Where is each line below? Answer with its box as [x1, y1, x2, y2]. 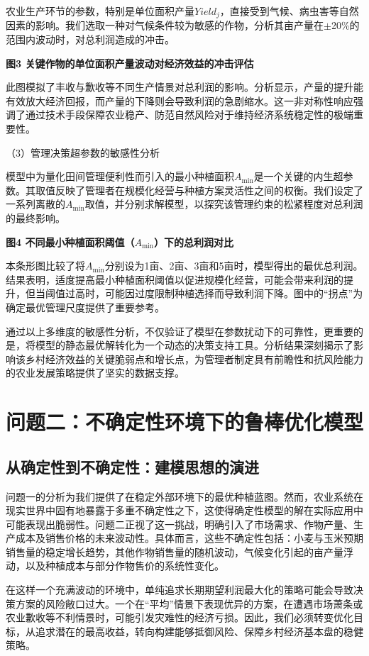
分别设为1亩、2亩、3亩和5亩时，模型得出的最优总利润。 [104, 258, 363, 273]
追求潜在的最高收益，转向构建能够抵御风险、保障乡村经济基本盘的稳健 [35, 623, 363, 638]
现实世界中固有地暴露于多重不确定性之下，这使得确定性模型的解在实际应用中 [6, 503, 363, 518]
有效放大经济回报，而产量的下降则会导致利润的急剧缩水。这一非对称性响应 [6, 93, 353, 108]
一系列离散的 [6, 196, 65, 211]
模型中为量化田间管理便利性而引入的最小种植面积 [6, 169, 234, 184]
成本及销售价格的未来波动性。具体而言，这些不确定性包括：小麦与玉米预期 [15, 530, 363, 545]
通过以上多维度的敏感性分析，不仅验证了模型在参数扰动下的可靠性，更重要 [6, 323, 353, 338]
